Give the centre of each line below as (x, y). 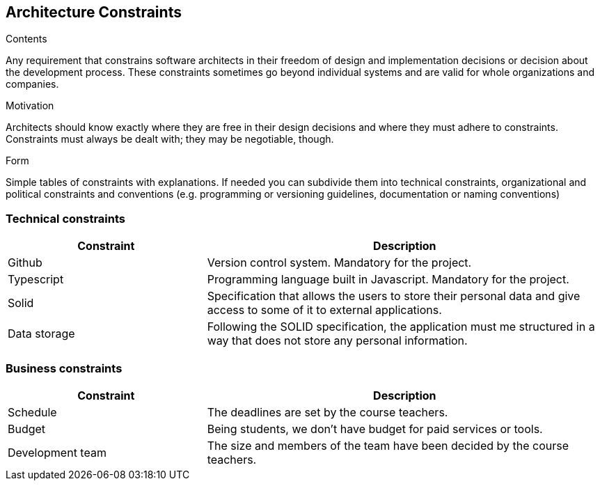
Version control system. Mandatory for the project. (339, 263)
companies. (32, 84)
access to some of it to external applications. (324, 310)
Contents (26, 39)
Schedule (32, 412)
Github (25, 263)
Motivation (30, 106)
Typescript (36, 280)
